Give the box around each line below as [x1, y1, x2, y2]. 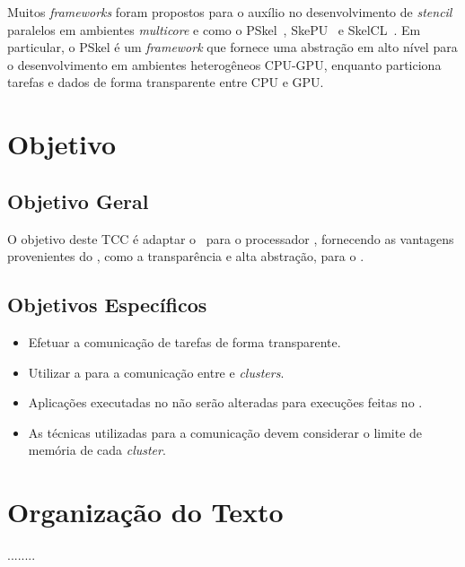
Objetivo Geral [7, 187, 149, 214]
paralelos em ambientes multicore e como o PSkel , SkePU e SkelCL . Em [7, 20, 421, 39]
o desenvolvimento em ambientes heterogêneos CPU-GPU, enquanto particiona [7, 55, 442, 74]
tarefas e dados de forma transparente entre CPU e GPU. [7, 73, 324, 92]
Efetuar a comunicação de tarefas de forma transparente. [28, 332, 341, 351]
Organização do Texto [7, 493, 284, 530]
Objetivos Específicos [7, 291, 207, 318]
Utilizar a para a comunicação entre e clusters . [28, 362, 285, 381]
